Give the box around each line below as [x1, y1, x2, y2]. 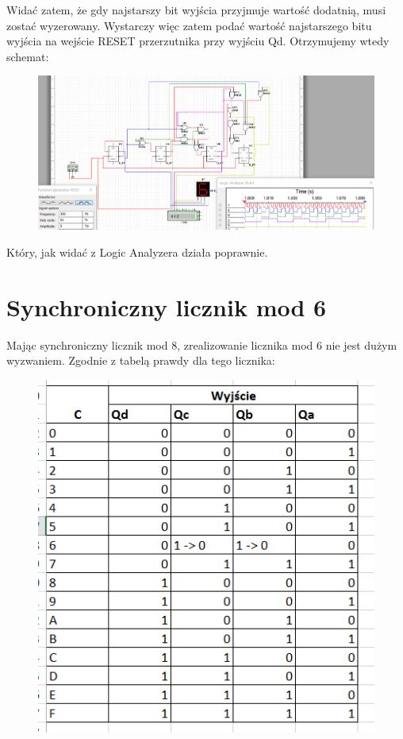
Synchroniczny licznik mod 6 [6, 290, 327, 323]
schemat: [6, 48, 49, 64]
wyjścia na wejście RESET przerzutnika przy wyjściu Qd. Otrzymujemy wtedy [6, 33, 390, 49]
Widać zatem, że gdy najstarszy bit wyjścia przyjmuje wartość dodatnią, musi [6, 2, 386, 17]
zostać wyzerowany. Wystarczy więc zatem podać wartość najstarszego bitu [6, 17, 372, 33]
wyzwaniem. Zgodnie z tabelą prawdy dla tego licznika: [6, 352, 275, 369]
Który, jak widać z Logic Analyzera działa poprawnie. [6, 243, 268, 260]
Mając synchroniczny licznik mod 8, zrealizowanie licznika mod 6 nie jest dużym [6, 336, 397, 353]
